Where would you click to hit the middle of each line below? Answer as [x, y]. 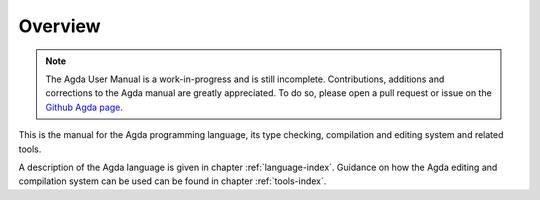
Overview [59, 26]
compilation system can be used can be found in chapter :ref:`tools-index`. [172, 181]
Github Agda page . [84, 107]
